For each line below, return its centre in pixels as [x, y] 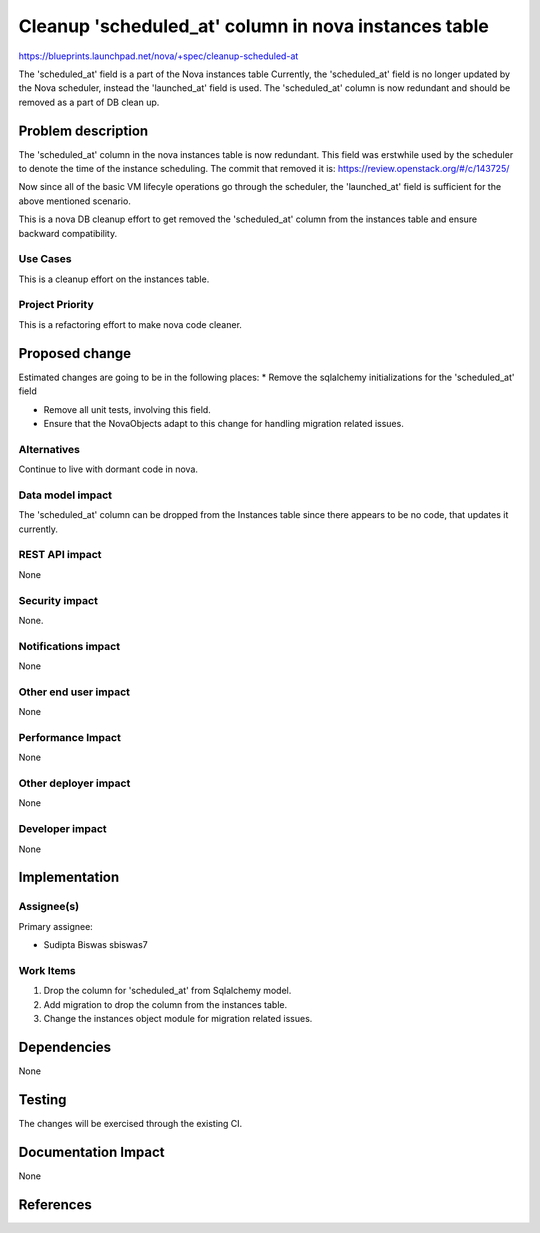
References [55, 1204]
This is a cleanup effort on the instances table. [114, 279]
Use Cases [45, 259]
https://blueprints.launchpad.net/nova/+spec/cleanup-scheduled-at [158, 56]
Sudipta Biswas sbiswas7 [96, 945]
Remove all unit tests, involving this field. [127, 409]
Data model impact [65, 495]
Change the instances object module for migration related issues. [178, 1019]
